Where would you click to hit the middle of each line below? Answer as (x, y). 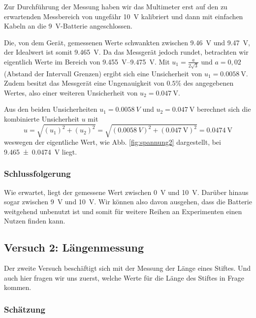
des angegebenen (208, 83)
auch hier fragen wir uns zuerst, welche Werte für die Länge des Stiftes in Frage (124, 277)
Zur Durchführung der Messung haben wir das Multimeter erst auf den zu (116, 6)
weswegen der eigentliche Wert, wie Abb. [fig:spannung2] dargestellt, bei (112, 142)
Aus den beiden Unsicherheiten (51, 109)
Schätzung (25, 309)
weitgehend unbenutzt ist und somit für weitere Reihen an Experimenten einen (123, 211)
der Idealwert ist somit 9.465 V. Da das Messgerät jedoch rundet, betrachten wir (126, 52)
